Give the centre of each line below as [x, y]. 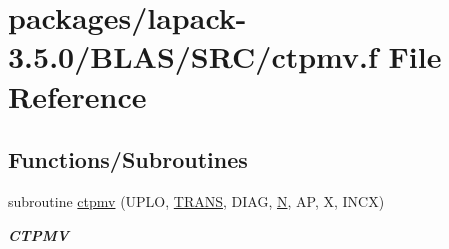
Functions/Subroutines [128, 159]
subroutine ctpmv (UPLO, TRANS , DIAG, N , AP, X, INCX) [196, 200]
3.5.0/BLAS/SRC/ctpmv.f [193, 56]
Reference [77, 95]
